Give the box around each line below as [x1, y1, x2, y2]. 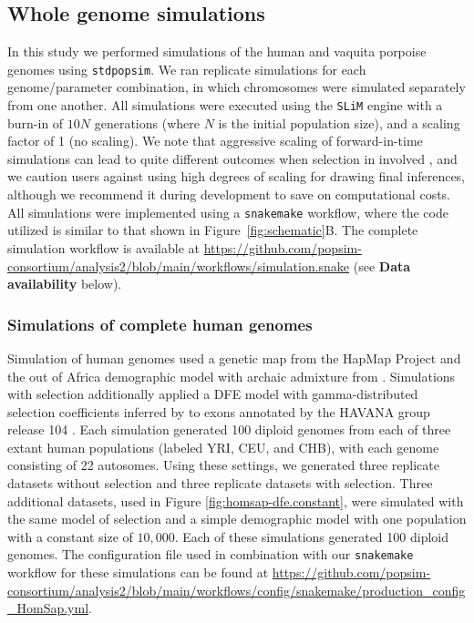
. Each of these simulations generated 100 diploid [174, 526, 449, 546]
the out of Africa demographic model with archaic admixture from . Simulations [7, 366, 456, 385]
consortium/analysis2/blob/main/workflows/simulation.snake [7, 256, 350, 275]
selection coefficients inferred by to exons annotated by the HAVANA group [7, 402, 430, 421]
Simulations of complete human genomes [7, 312, 313, 335]
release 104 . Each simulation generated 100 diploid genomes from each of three [7, 420, 451, 439]
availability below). [7, 274, 122, 293]
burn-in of [7, 113, 64, 132]
